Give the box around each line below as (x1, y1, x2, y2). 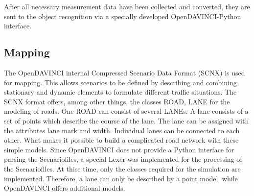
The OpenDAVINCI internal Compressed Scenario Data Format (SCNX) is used (4, 67, 245, 77)
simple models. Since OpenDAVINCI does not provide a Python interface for (4, 144, 234, 154)
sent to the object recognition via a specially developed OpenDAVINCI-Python (4, 11, 241, 21)
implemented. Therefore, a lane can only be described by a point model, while (4, 173, 238, 183)
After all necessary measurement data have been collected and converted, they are (4, 1, 250, 11)
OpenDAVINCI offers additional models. (4, 183, 125, 193)
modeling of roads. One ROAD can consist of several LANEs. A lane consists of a (4, 106, 249, 116)
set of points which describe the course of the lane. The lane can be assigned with (4, 115, 249, 125)
